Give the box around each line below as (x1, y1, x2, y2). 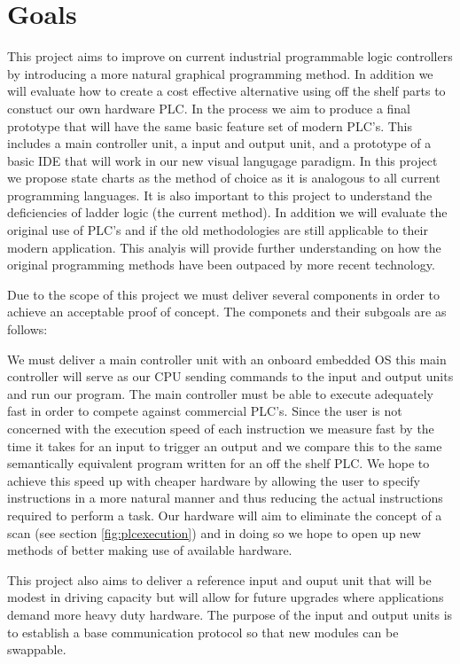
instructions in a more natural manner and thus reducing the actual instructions (7, 488, 443, 507)
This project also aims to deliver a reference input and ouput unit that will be (7, 570, 432, 589)
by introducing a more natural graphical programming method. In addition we (7, 64, 433, 82)
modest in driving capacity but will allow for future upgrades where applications (7, 588, 444, 606)
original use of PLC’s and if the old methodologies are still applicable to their (7, 221, 428, 239)
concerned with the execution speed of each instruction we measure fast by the (7, 419, 434, 437)
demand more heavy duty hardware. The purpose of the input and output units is (7, 605, 453, 623)
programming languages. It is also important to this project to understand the (7, 185, 433, 204)
